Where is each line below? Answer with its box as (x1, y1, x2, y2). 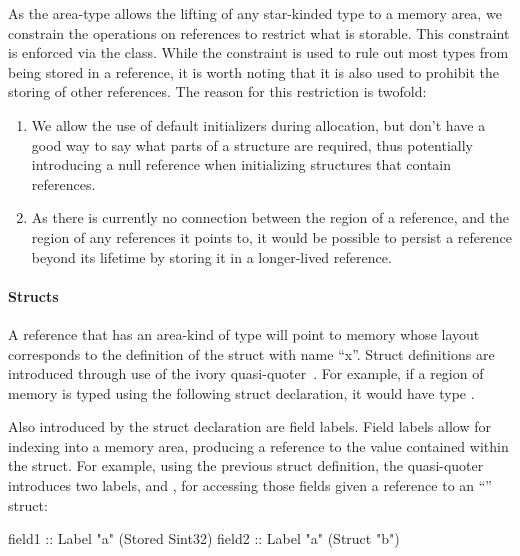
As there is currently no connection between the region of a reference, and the (31, 207, 509, 228)
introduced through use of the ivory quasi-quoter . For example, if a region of (8, 363, 484, 384)
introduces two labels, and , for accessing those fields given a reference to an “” (8, 475, 492, 496)
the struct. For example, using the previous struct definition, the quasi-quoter (8, 455, 484, 476)
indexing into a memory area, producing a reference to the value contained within (8, 435, 509, 456)
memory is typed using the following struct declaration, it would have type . (8, 382, 475, 403)
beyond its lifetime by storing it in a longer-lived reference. (31, 246, 392, 267)
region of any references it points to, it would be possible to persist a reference (31, 226, 512, 247)
